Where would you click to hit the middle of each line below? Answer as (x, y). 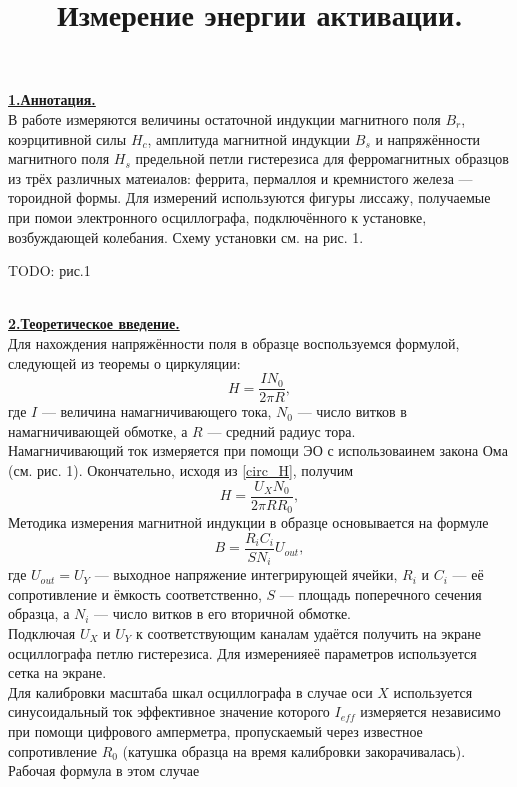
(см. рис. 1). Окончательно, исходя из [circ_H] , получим (181, 469)
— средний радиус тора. (281, 430)
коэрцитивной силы (67, 138)
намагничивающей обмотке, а (98, 430)
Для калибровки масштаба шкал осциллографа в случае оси (190, 691)
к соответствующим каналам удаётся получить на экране (308, 632)
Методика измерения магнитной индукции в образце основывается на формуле (248, 522)
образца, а (39, 613)
